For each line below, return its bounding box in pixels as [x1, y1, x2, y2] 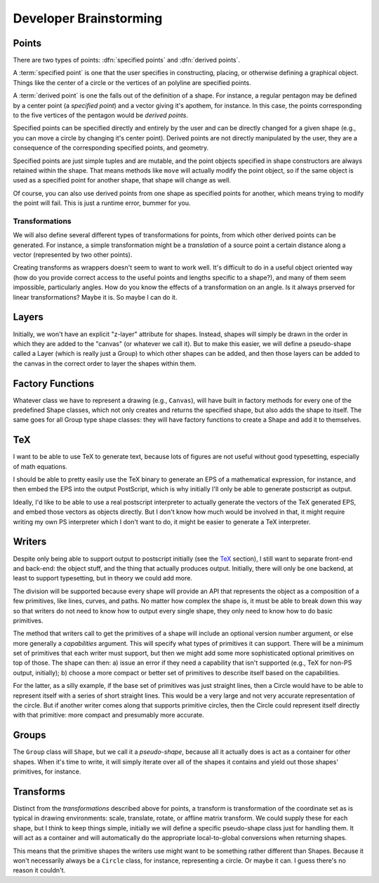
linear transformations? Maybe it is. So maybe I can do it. [13, 293, 178, 301]
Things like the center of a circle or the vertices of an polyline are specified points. [13, 78, 252, 87]
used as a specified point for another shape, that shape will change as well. [13, 176, 232, 185]
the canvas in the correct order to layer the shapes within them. [13, 359, 197, 368]
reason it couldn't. [13, 866, 66, 875]
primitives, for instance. [13, 767, 81, 776]
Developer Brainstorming [13, 11, 163, 26]
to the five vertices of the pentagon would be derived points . [13, 111, 189, 119]
